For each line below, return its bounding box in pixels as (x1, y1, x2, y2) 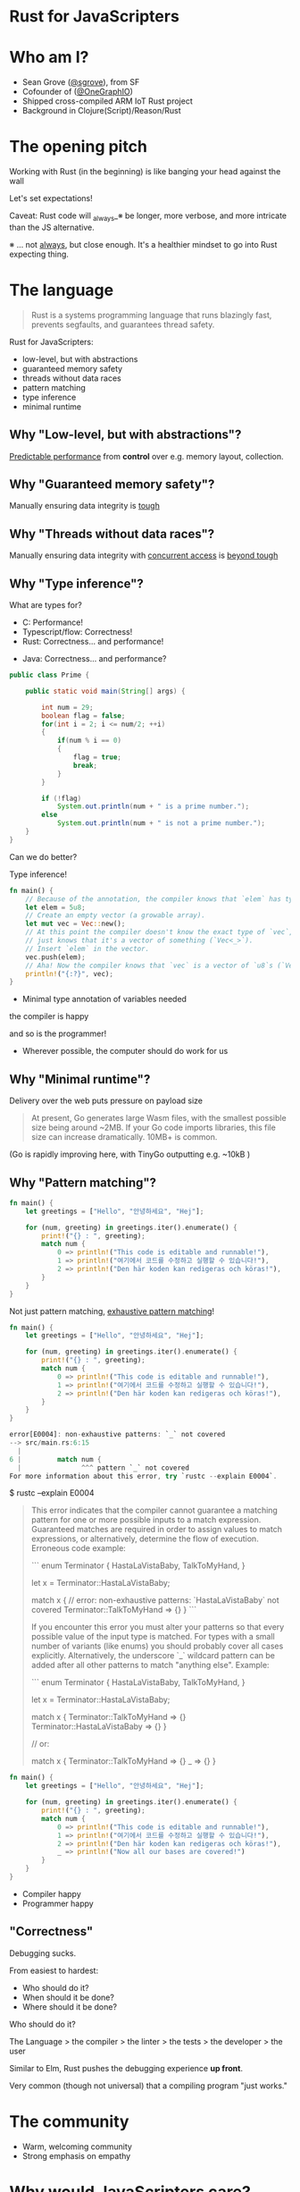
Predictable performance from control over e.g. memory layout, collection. (9, 451, 284, 461)
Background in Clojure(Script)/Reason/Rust (21, 105, 181, 116)
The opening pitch (9, 137, 147, 157)
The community (9, 2112, 129, 2131)
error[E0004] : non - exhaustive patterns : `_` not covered (9, 1430, 226, 1439)
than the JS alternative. (9, 222, 96, 232)
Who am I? (9, 47, 89, 68)
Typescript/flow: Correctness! (21, 627, 133, 637)
